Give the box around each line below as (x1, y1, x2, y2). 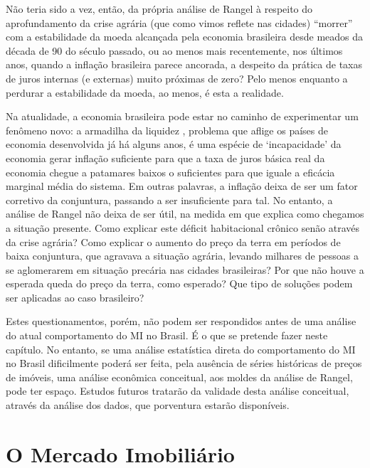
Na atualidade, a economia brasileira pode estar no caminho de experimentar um (6, 109, 359, 124)
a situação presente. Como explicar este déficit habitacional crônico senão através (6, 220, 360, 235)
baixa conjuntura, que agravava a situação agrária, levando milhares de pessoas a (6, 248, 359, 263)
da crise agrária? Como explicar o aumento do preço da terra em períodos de (6, 234, 341, 249)
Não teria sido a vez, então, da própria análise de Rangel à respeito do (6, 1, 313, 16)
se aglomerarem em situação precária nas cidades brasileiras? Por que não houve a (6, 262, 364, 277)
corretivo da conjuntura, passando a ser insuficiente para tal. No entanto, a (6, 192, 333, 207)
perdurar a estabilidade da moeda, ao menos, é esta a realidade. (6, 85, 284, 100)
